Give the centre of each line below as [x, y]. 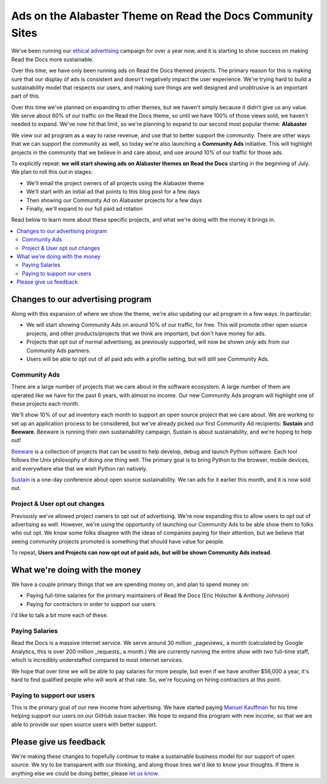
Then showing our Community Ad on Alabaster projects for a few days [114, 200]
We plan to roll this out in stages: [52, 172]
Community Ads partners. [58, 350]
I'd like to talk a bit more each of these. [60, 615]
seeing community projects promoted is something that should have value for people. [118, 541]
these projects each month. [45, 403]
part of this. [26, 96]
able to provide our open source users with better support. [84, 724]
